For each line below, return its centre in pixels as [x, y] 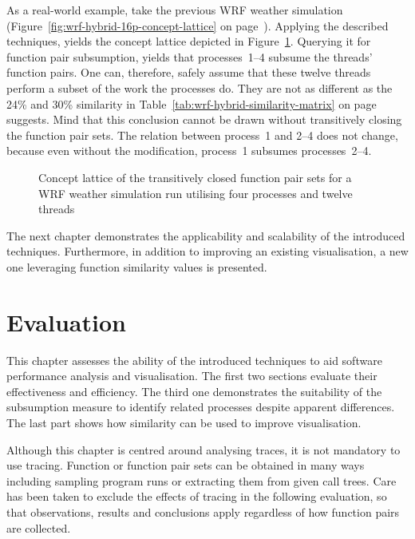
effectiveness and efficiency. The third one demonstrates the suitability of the [194, 391]
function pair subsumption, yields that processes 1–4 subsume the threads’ [190, 56]
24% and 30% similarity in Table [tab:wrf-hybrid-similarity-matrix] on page [192, 103]
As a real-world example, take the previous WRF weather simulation [175, 10]
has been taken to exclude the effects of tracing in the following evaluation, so [197, 496]
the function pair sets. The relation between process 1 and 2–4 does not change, [202, 135]
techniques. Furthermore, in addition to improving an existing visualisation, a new [207, 251]
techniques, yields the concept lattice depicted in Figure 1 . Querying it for [189, 41]
